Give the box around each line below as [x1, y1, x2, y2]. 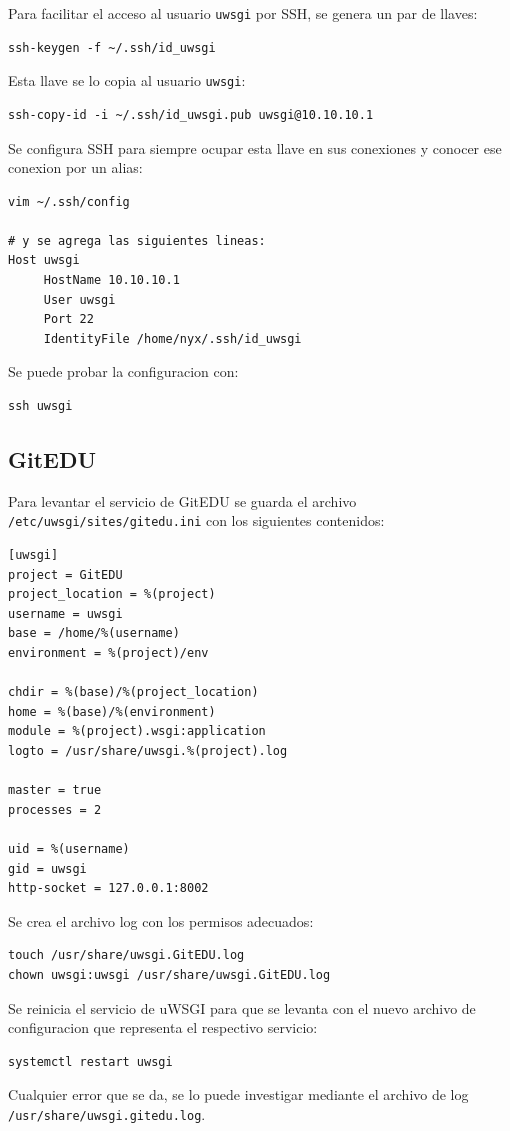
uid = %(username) [8, 841, 130, 856]
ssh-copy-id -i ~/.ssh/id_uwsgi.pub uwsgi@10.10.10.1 [8, 107, 374, 122]
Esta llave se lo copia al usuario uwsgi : [8, 70, 246, 91]
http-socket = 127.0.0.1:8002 [8, 881, 209, 896]
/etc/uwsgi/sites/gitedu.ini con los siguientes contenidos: [8, 510, 385, 531]
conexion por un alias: [8, 157, 143, 178]
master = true [8, 783, 102, 798]
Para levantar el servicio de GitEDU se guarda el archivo [8, 490, 357, 511]
